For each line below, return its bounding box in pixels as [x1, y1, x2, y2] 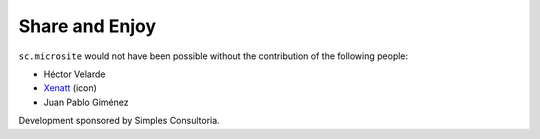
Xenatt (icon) [43, 82, 97, 94]
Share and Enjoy [18, 15, 157, 37]
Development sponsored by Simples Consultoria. [18, 115, 220, 127]
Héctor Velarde [43, 68, 106, 80]
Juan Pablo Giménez [43, 96, 129, 108]
